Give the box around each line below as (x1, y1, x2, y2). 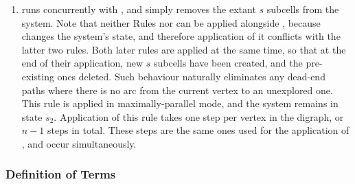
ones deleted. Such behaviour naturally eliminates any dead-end (57, 69, 325, 83)
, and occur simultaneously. (21, 136, 137, 150)
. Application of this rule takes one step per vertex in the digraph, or (54, 109, 344, 124)
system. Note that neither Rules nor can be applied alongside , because (21, 15, 321, 30)
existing (21, 69, 54, 83)
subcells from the (266, 2, 339, 16)
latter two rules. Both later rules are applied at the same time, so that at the (21, 42, 346, 56)
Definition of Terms (5, 165, 116, 183)
